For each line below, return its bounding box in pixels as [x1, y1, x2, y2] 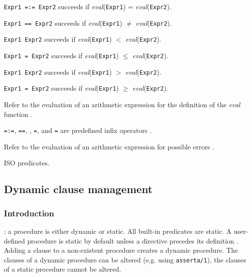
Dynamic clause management [4, 181, 153, 196]
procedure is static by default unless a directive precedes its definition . [27, 235, 238, 245]
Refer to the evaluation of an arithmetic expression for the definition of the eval [4, 99, 240, 109]
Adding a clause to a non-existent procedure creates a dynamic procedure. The [4, 245, 238, 255]
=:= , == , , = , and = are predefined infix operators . [4, 125, 152, 135]
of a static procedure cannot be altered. [4, 264, 121, 274]
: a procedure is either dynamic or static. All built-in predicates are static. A [4, 226, 232, 236]
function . [4, 109, 32, 119]
